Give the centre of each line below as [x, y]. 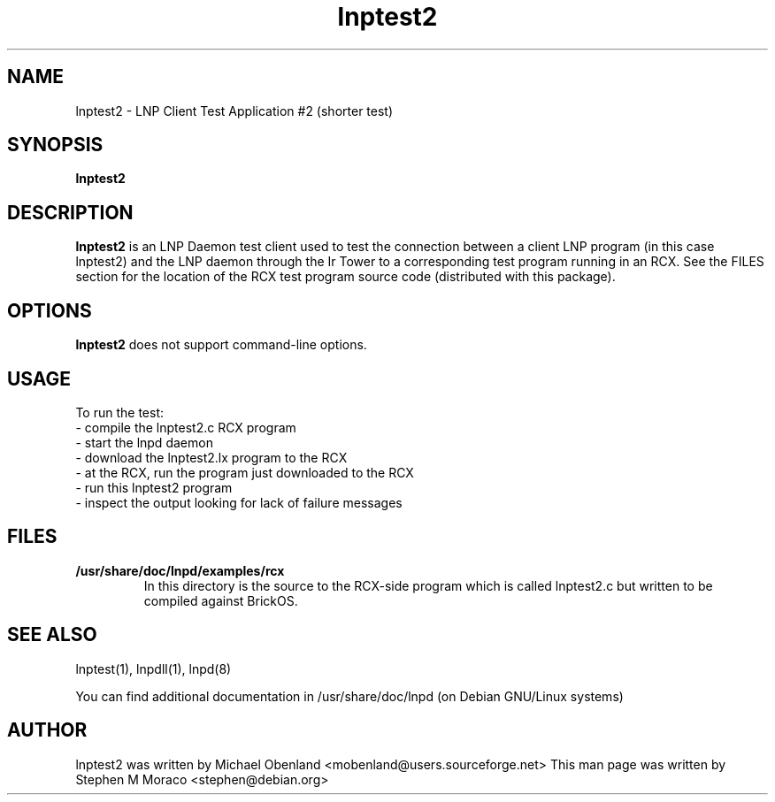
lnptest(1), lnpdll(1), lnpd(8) [153, 668]
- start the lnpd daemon [144, 442]
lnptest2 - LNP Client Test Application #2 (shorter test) [234, 111]
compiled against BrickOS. [221, 600]
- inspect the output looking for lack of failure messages [239, 502]
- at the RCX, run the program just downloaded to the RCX [245, 472]
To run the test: [119, 412]
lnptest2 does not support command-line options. [221, 345]
